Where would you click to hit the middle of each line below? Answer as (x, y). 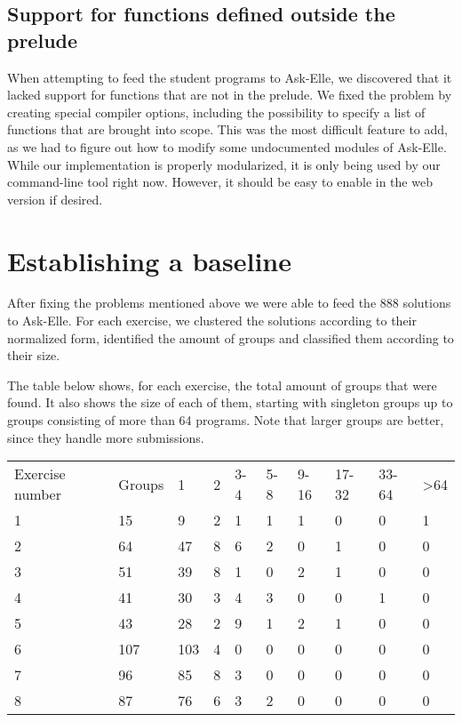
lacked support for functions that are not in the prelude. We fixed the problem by (230, 95)
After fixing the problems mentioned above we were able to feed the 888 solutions (229, 303)
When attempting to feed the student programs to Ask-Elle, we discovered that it (230, 77)
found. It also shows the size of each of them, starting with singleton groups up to (230, 402)
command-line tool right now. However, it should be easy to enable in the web (220, 182)
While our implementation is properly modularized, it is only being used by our (224, 164)
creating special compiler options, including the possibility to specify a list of (216, 112)
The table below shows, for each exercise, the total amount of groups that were (222, 385)
